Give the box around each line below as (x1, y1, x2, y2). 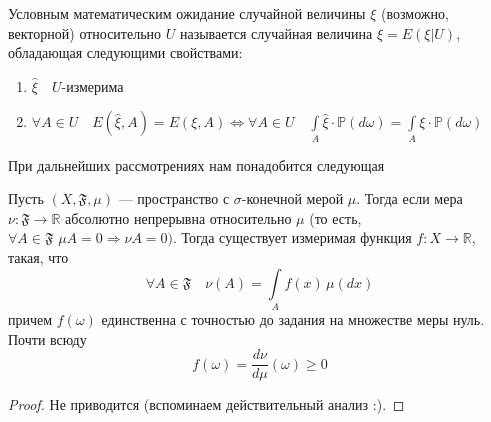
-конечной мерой (241, 188, 344, 209)
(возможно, (381, 3, 449, 23)
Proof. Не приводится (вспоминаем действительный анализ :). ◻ (8, 394, 405, 415)
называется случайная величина (179, 22, 373, 43)
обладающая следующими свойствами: (8, 42, 243, 63)
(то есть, (309, 207, 362, 228)
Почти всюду (8, 328, 87, 349)
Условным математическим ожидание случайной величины (8, 3, 366, 23)
